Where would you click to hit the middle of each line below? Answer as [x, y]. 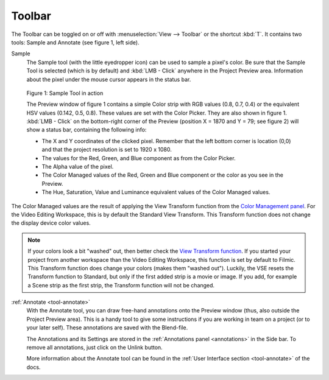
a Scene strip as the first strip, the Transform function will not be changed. [121, 285]
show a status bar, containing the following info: [87, 130]
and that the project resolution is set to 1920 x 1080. [107, 150]
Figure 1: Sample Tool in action [65, 93]
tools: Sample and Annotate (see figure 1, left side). [75, 42]
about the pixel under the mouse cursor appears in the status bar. [109, 79]
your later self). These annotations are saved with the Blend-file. [107, 328]
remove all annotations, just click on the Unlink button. [94, 348]
